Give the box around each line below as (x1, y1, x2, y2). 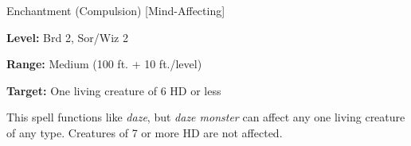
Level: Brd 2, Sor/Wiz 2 (6, 29, 128, 45)
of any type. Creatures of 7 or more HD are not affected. (6, 124, 283, 140)
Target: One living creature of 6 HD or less (6, 82, 221, 98)
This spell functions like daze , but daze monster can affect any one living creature (6, 109, 405, 125)
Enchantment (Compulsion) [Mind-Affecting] (6, 2, 225, 18)
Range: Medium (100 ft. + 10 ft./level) (6, 56, 202, 72)
